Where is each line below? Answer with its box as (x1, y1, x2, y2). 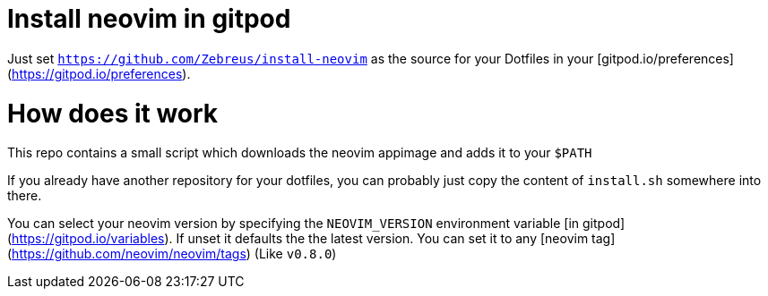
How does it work (7, 97, 219, 129)
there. (7, 188, 42, 204)
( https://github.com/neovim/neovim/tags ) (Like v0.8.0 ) (7, 246, 337, 262)
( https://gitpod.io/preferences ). (7, 65, 191, 81)
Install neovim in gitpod (7, 4, 291, 34)
